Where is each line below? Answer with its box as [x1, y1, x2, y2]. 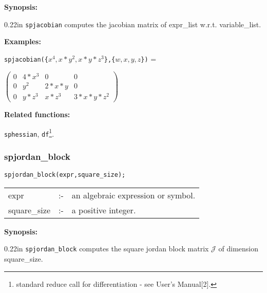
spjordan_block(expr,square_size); [4, 171, 126, 179]
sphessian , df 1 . [4, 126, 54, 139]
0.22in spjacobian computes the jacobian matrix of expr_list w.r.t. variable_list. [4, 19, 261, 29]
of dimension [218, 243, 259, 254]
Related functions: [4, 108, 70, 119]
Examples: [4, 36, 41, 47]
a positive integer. [71, 204, 136, 216]
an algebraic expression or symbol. [71, 189, 196, 201]
